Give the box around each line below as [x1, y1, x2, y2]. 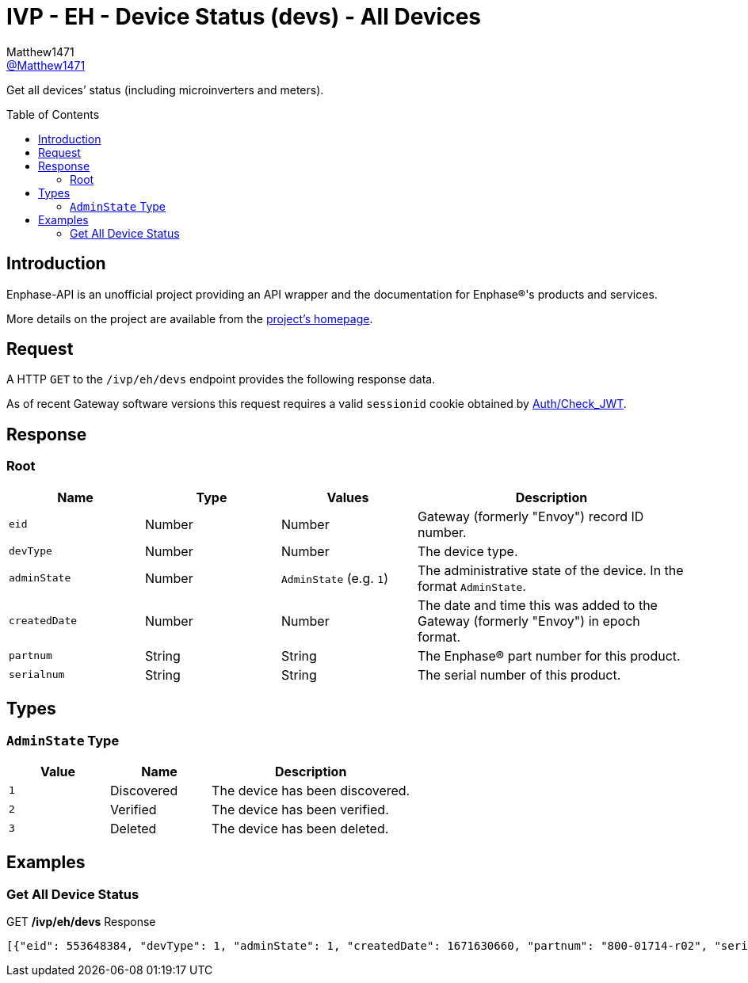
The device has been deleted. [212, 820, 389, 836]
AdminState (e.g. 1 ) [281, 570, 388, 586]
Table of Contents [6, 107, 100, 121]
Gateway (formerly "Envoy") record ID [418, 508, 644, 524]
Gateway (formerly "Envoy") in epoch [418, 612, 640, 629]
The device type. [418, 543, 518, 559]
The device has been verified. [212, 801, 389, 817]
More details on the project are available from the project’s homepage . [6, 311, 373, 326]
